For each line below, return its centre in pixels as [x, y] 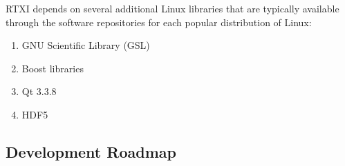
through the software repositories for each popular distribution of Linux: [159, 22]
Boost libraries [53, 68]
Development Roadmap [91, 151]
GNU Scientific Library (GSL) [86, 45]
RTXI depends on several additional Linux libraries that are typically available [172, 8]
